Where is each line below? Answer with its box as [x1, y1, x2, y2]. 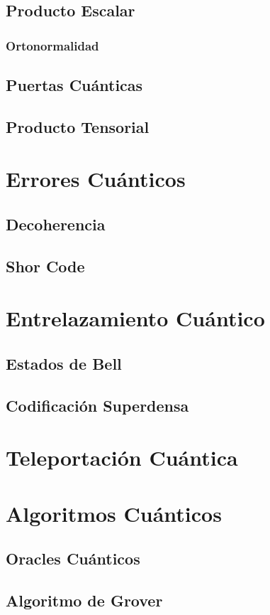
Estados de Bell [6, 352, 122, 374]
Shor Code [6, 255, 85, 277]
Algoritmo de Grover [6, 589, 163, 611]
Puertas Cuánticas [6, 74, 143, 96]
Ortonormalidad [6, 36, 99, 54]
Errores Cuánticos [6, 164, 186, 193]
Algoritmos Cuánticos [6, 498, 222, 528]
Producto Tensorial [6, 115, 150, 137]
